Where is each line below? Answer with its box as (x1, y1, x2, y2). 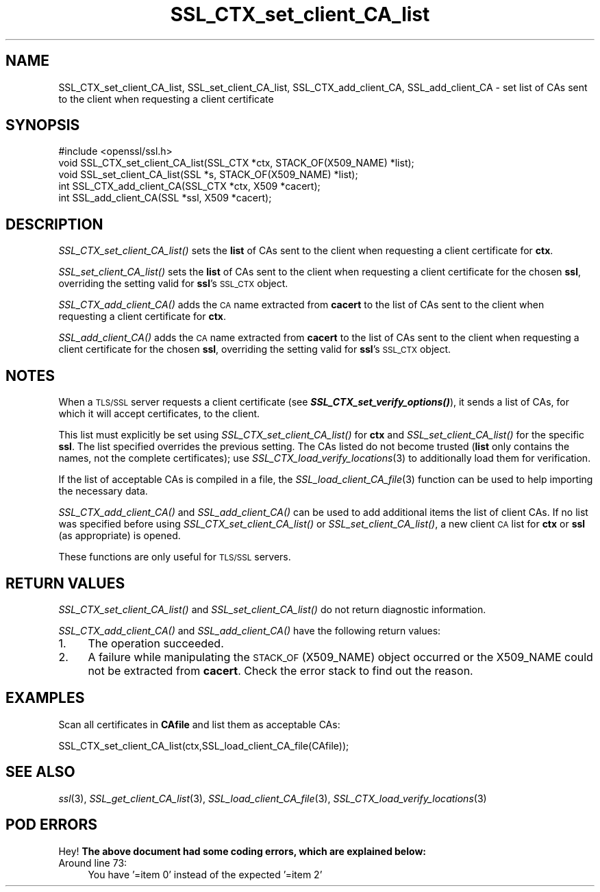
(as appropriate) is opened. (58, 530, 181, 542)
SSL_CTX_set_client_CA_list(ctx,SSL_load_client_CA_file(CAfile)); (58, 739, 349, 752)
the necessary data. (58, 485, 148, 497)
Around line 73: (58, 856, 127, 869)
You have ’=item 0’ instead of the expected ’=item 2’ (88, 868, 323, 880)
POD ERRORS (5, 816, 97, 834)
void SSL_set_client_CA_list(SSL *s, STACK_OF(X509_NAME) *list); (58, 169, 358, 181)
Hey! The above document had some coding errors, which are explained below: (58, 845, 426, 857)
